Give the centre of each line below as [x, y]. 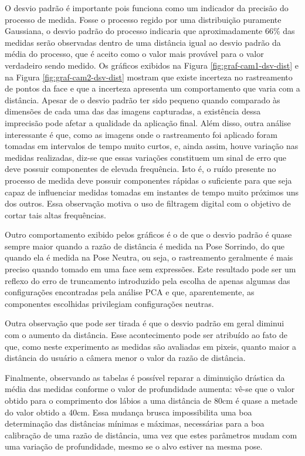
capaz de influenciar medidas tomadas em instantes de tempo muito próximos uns [152, 192]
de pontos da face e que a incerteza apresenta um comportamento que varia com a [152, 88]
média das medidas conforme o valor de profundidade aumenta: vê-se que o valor [150, 389]
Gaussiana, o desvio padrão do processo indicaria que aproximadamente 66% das [150, 31]
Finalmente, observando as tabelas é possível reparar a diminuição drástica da [145, 377]
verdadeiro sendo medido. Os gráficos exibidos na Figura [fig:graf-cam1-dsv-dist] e [152, 65]
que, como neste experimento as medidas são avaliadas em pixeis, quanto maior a [151, 346]
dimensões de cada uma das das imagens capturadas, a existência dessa [133, 111]
